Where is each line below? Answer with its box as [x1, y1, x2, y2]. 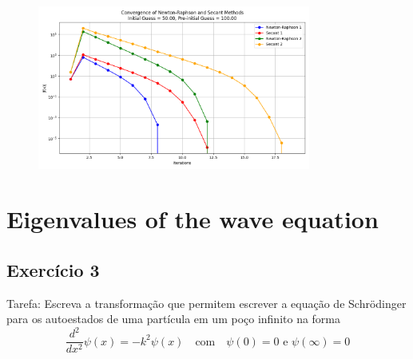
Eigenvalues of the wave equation [6, 203, 379, 235]
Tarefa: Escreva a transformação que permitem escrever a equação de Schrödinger [6, 294, 407, 311]
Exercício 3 [6, 257, 100, 282]
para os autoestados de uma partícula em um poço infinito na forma [6, 310, 341, 327]
